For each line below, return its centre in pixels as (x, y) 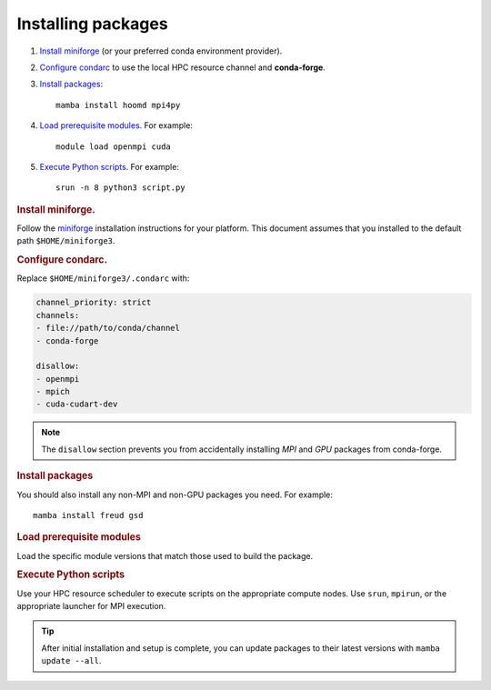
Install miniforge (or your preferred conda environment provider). (161, 51)
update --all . (71, 661)
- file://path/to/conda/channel (108, 328)
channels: (58, 315)
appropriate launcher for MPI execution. (91, 606)
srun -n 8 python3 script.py (120, 188)
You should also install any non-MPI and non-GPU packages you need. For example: (175, 495)
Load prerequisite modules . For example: (116, 125)
